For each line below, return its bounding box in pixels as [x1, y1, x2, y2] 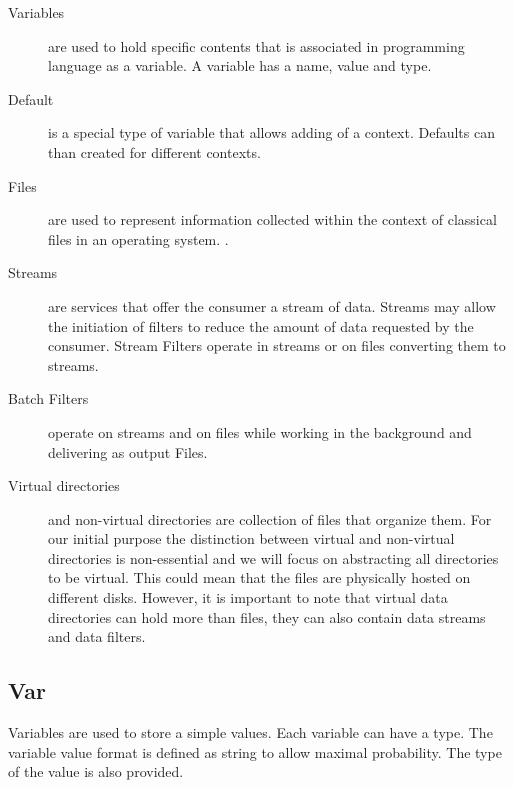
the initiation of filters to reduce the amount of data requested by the [48, 315, 474, 336]
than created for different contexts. [48, 141, 261, 162]
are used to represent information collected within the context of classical [48, 209, 497, 230]
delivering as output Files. [48, 441, 208, 462]
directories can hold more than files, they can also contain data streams [48, 606, 486, 627]
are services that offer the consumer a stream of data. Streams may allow [48, 295, 496, 316]
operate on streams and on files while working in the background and [48, 421, 472, 442]
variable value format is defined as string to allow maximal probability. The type [8, 741, 502, 762]
